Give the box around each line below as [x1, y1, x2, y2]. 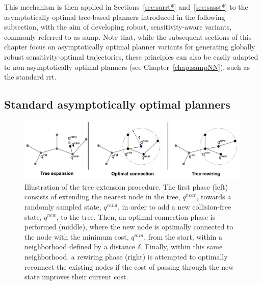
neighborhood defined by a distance [24, 241, 136, 252]
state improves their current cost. [24, 271, 128, 282]
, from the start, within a [144, 231, 222, 242]
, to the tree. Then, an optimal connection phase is [56, 211, 215, 222]
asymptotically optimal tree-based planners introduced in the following [4, 11, 225, 22]
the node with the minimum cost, [24, 231, 129, 242]
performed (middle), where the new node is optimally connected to [24, 221, 233, 232]
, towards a [196, 191, 231, 202]
